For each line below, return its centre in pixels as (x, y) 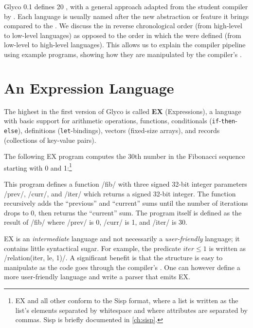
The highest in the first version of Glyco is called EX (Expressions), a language (123, 111)
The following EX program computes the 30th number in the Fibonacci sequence (125, 156)
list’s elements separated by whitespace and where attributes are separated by (131, 310)
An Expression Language (89, 87)
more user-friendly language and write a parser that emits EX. (97, 277)
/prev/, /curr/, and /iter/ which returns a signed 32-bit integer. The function (120, 193)
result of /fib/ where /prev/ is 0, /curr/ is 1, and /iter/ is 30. (96, 222)
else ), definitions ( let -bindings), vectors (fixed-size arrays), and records (112, 130)
